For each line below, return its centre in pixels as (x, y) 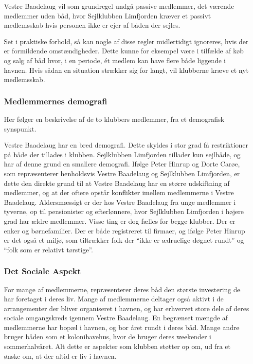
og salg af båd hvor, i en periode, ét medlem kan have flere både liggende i (115, 60)
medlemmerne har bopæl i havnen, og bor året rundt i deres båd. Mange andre (122, 327)
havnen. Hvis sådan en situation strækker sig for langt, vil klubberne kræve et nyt (126, 70)
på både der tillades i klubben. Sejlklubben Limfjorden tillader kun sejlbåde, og (122, 154)
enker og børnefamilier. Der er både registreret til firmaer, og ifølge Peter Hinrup (125, 230)
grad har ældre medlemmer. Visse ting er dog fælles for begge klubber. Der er (120, 221)
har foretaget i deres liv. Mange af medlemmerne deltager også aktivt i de (114, 299)
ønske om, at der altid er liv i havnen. (60, 356)
